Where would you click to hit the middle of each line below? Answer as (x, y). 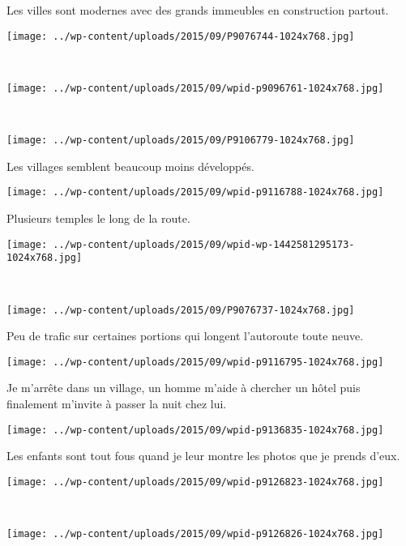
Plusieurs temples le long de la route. (98, 218)
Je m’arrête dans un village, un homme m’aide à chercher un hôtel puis (184, 388)
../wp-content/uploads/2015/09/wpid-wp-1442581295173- (204, 244)
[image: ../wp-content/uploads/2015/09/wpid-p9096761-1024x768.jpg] (195, 88)
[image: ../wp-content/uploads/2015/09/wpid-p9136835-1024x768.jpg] (195, 430)
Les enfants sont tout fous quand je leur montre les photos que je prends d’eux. (203, 456)
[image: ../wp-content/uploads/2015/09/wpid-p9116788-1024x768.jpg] (195, 192)
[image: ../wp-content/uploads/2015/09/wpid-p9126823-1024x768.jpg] (195, 482)
